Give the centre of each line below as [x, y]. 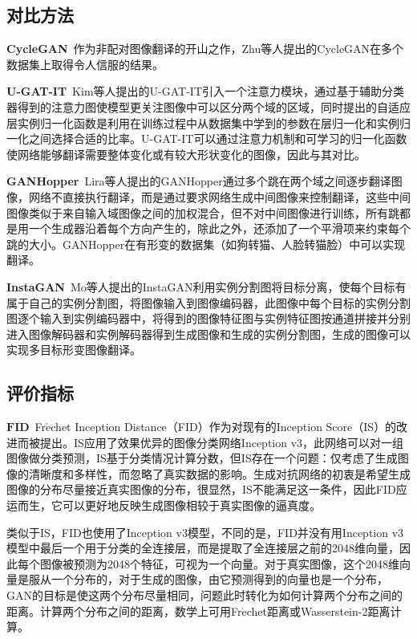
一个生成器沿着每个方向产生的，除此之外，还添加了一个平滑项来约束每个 [219, 228]
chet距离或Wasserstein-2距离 [318, 611]
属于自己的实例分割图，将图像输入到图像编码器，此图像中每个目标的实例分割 [208, 302]
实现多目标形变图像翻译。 [74, 350]
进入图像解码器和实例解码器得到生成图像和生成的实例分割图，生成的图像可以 [208, 334]
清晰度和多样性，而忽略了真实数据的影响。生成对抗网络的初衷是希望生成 [219, 473]
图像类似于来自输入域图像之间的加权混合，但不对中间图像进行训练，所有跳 [203, 212]
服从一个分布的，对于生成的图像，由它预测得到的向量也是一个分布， [208, 579]
